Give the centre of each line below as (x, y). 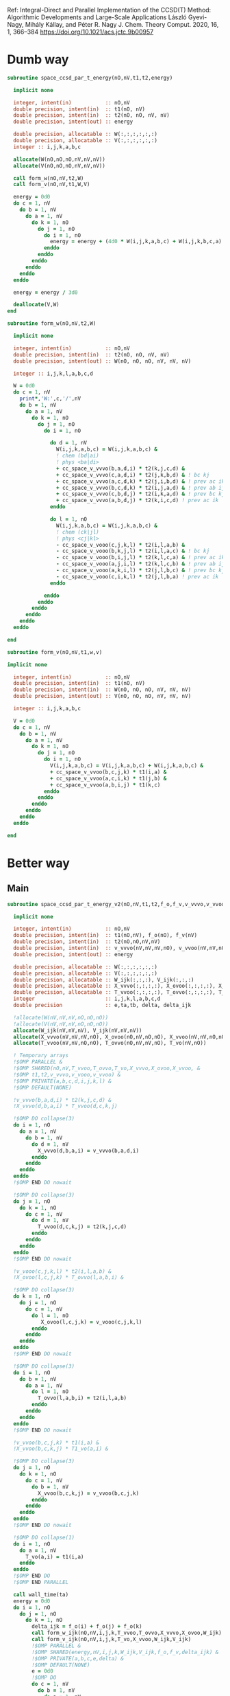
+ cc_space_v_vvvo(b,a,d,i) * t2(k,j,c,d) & (120, 468)
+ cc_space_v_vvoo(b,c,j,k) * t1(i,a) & (108, 772)
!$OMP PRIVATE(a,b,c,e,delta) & (78, 1658)
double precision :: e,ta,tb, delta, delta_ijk (102, 1006)
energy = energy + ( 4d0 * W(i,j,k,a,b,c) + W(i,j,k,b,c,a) (136, 242)
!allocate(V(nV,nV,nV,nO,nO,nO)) (61, 1024)
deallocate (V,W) (36, 305)
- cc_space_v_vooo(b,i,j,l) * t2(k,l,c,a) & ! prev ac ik (140, 558)
